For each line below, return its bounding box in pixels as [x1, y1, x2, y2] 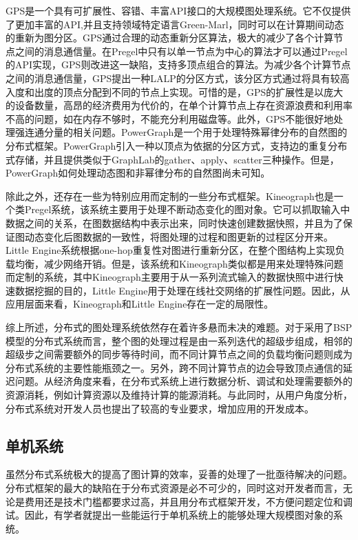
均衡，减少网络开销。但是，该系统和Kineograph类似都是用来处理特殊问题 [14, 256, 344, 270]
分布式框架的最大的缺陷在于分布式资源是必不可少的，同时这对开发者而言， [6, 481, 343, 495]
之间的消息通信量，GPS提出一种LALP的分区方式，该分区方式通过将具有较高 [6, 70, 350, 85]
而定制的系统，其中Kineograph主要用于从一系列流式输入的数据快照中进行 [6, 270, 334, 284]
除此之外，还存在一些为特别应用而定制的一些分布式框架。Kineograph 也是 [6, 188, 334, 203]
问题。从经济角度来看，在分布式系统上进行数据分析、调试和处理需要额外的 [14, 374, 352, 388]
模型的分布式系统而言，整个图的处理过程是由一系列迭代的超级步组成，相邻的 [6, 333, 352, 348]
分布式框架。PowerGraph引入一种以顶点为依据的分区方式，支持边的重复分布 [6, 138, 348, 152]
